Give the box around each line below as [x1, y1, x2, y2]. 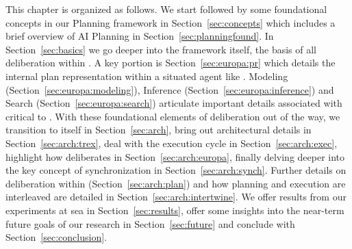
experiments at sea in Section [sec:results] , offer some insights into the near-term [5, 202, 344, 217]
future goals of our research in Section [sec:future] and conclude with [5, 216, 295, 231]
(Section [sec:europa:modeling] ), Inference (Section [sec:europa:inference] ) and [5, 82, 334, 96]
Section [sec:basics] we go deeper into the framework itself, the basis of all [5, 42, 316, 56]
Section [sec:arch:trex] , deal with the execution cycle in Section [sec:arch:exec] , [5, 135, 338, 150]
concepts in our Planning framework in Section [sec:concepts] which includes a [5, 15, 336, 29]
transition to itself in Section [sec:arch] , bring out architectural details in [5, 122, 312, 137]
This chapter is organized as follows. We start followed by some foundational [5, 2, 327, 16]
